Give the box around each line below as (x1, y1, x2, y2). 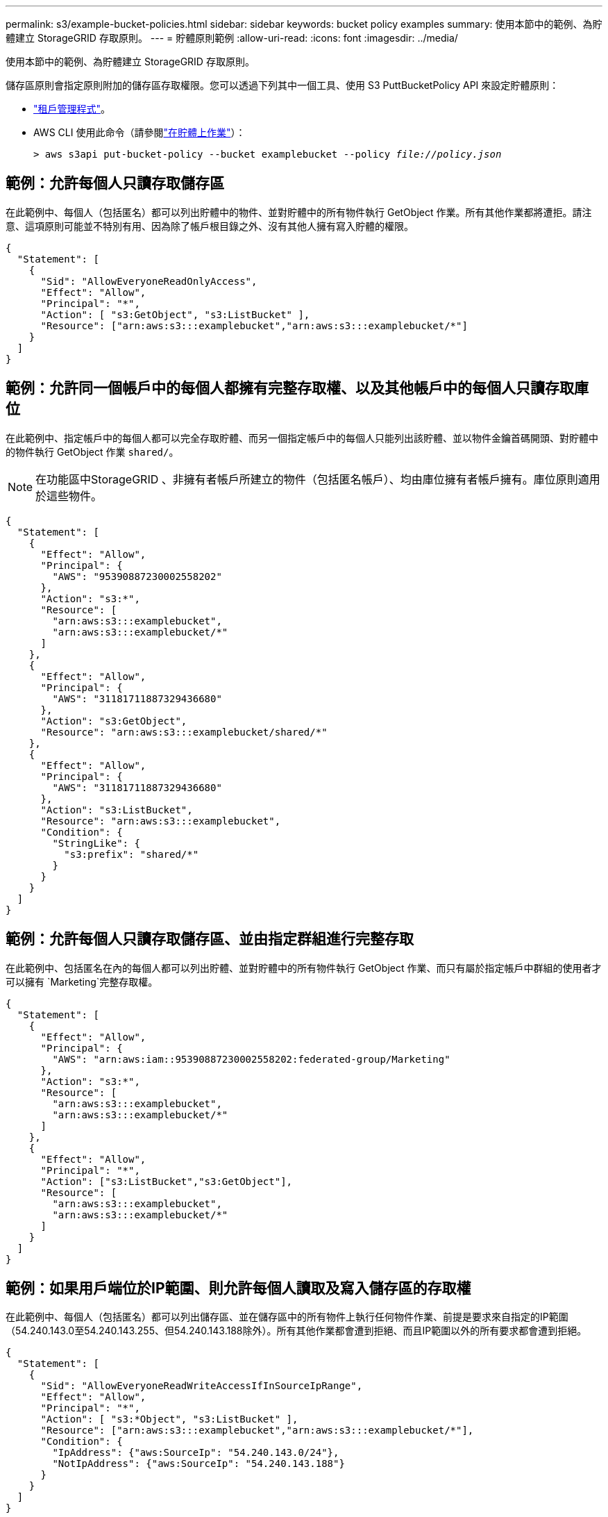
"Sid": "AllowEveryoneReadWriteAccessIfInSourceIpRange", (40, 1380, 363, 1392)
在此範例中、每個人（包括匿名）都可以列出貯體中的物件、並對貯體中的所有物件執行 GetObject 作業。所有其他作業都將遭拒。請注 (6, 206, 592, 218)
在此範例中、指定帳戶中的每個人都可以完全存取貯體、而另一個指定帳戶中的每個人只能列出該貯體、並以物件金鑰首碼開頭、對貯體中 (6, 431, 598, 444)
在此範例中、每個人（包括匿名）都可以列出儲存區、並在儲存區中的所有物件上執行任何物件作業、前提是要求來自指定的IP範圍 (6, 1311, 568, 1323)
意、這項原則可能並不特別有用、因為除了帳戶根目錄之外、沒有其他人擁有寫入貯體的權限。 (6, 219, 414, 232)
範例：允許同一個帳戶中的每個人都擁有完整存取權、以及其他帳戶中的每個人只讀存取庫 (6, 379, 589, 397)
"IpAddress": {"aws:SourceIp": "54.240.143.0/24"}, (52, 1447, 339, 1459)
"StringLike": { (52, 837, 140, 849)
